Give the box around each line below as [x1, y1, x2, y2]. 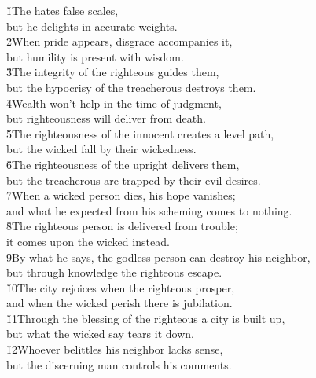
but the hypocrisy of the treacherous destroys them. [6, 79, 256, 95]
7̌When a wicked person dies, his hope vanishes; [6, 187, 236, 204]
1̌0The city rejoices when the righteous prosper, [6, 279, 235, 295]
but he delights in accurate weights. [6, 17, 178, 34]
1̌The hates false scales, [6, 2, 119, 18]
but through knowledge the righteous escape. [6, 264, 222, 281]
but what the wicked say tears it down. [6, 325, 194, 342]
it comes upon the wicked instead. [6, 233, 170, 249]
